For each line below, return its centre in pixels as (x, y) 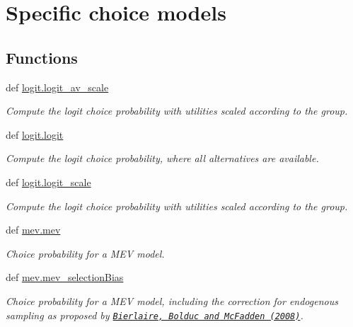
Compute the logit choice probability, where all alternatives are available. (162, 158)
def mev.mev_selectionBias (65, 277)
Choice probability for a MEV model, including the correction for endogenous (172, 300)
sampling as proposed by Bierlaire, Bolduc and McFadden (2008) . (155, 315)
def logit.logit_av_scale (57, 87)
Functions (42, 57)
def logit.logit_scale (48, 182)
